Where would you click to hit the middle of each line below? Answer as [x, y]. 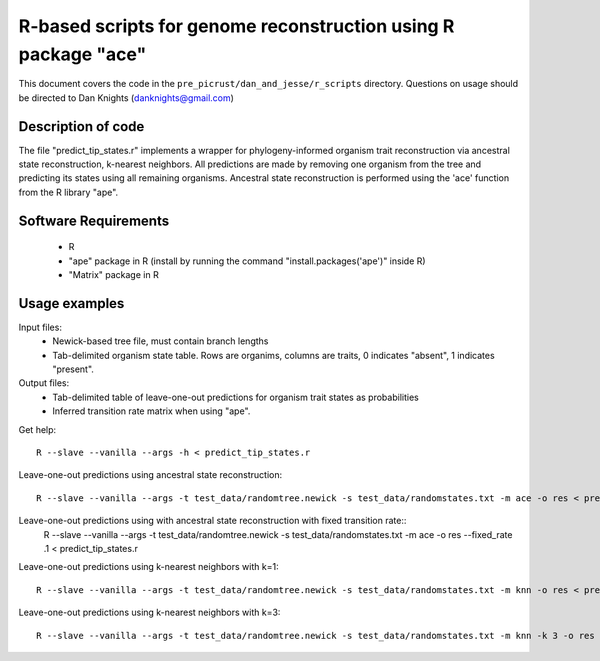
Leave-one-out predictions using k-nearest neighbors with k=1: [148, 567]
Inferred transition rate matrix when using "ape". [151, 411]
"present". [73, 369]
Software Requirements [94, 220]
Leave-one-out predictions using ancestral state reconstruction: [150, 475]
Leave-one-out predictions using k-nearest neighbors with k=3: [149, 612]
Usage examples [71, 303]
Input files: [40, 327]
